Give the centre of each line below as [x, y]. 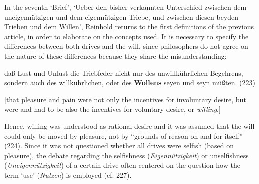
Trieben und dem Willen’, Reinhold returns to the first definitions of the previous [129, 26]
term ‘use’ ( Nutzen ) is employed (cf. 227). [68, 175]
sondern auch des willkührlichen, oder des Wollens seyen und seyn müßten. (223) [130, 82]
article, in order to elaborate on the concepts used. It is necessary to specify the [126, 36]
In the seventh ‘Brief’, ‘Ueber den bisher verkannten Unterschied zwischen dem [125, 7]
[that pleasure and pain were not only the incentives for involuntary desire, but [125, 99]
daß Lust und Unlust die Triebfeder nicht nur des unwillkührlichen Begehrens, [124, 72]
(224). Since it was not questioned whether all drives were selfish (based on [119, 146]
